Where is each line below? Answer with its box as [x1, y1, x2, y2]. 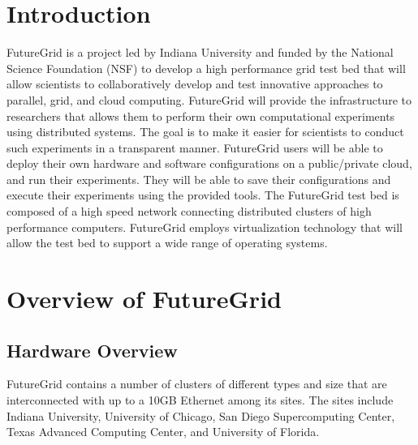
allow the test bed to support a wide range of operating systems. [6, 234, 328, 251]
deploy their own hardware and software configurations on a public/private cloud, [6, 155, 412, 172]
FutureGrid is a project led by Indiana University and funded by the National [6, 44, 394, 61]
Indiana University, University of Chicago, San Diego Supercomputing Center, [6, 407, 395, 424]
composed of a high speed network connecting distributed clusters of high [6, 203, 372, 220]
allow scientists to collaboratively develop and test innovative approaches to [6, 75, 383, 92]
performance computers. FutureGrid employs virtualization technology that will [6, 218, 403, 235]
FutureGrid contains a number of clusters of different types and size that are [6, 375, 387, 392]
